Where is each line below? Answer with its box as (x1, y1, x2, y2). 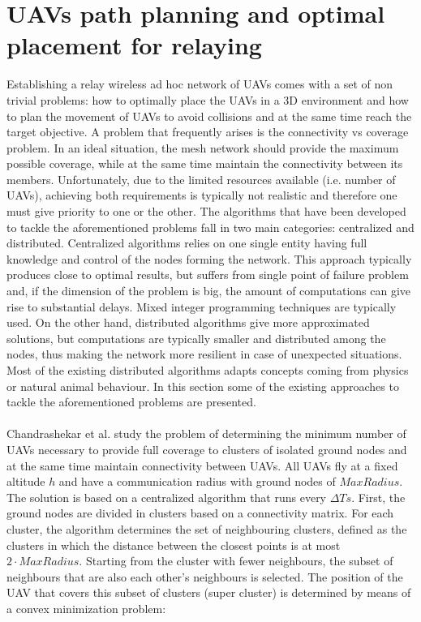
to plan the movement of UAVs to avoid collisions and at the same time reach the (6, 107, 412, 124)
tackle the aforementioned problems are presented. (6, 393, 256, 410)
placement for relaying (6, 28, 262, 62)
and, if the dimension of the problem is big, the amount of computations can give (6, 282, 411, 299)
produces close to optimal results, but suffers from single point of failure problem (6, 266, 409, 283)
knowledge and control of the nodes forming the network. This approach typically (6, 250, 412, 267)
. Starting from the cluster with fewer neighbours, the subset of (79, 552, 393, 569)
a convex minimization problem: (6, 599, 166, 616)
